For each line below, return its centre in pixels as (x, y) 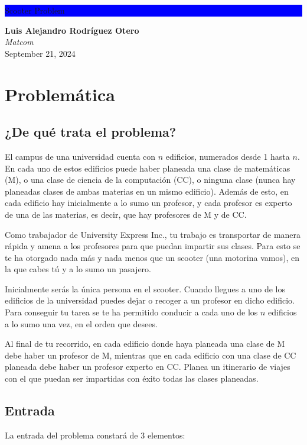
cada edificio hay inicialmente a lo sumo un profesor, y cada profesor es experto (148, 203)
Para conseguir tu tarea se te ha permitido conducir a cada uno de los (131, 312)
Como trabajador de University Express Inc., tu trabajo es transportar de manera (153, 234)
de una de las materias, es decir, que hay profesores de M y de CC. (126, 214)
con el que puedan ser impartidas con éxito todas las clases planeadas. (132, 378)
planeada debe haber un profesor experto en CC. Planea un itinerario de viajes (148, 367)
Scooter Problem (35, 10)
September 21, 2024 (40, 53)
